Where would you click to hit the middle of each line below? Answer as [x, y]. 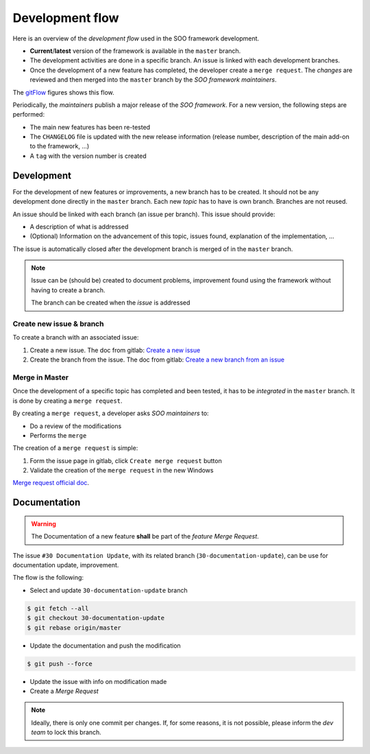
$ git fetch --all [58, 608]
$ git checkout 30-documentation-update [96, 618]
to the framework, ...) [60, 146]
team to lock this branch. [66, 732]
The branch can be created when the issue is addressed [111, 303]
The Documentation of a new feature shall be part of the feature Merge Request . [145, 537]
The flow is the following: [48, 578]
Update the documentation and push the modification [105, 646]
